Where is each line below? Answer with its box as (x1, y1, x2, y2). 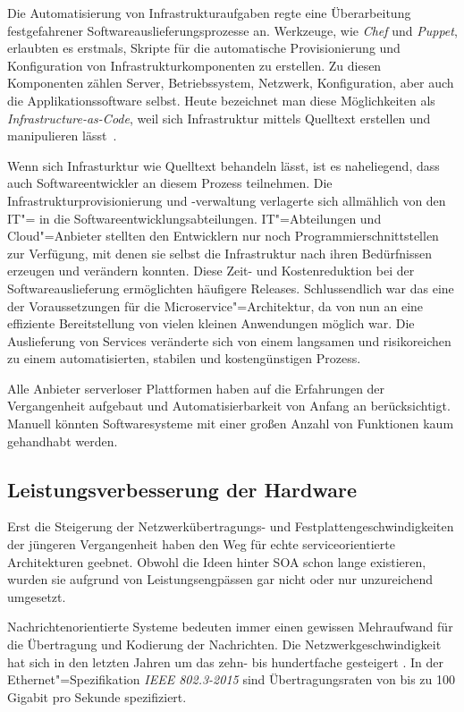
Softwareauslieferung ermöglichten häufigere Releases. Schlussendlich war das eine (7, 278, 454, 297)
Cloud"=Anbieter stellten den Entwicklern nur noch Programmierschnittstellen (7, 226, 439, 245)
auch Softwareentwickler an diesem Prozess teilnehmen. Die (7, 174, 333, 192)
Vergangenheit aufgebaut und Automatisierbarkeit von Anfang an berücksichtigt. (7, 396, 451, 415)
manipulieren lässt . (7, 126, 117, 145)
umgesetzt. (7, 587, 66, 606)
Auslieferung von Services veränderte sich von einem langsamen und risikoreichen (7, 331, 451, 350)
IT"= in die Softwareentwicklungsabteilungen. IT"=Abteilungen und (7, 208, 382, 227)
